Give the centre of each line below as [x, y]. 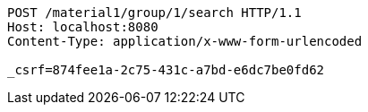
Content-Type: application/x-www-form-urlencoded [185, 41]
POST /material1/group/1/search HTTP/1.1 [154, 13]
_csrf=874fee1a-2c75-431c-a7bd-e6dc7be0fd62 [166, 70]
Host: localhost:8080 [83, 27]
